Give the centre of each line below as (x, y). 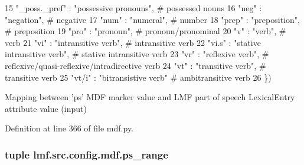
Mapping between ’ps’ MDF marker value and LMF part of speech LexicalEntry (150, 97)
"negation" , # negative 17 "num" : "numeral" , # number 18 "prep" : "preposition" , (152, 19)
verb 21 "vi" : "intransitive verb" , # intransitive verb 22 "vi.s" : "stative (133, 42)
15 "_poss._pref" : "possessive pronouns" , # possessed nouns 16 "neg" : (133, 8)
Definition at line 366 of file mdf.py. (69, 128)
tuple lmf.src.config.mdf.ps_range (86, 154)
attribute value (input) (46, 108)
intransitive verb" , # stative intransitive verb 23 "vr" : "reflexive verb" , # (137, 54)
